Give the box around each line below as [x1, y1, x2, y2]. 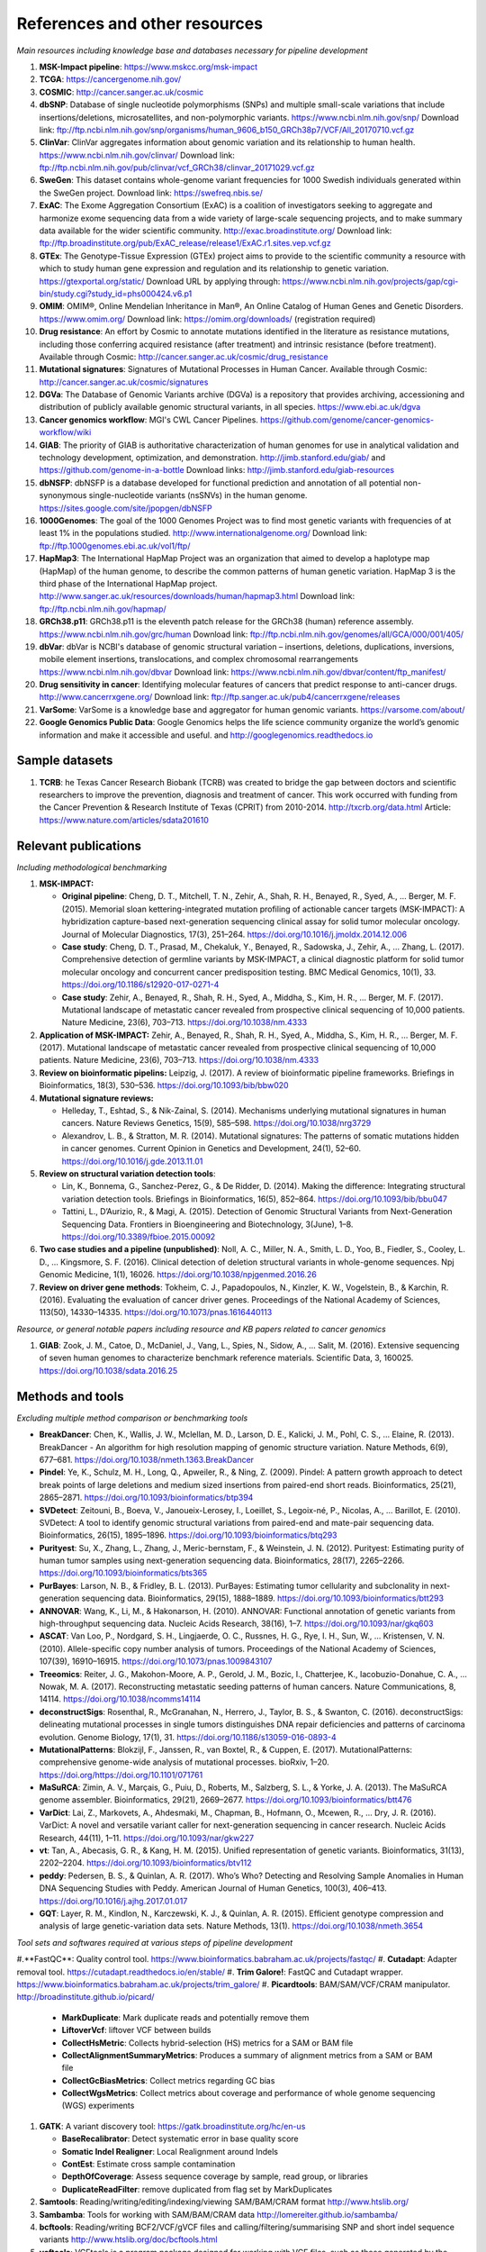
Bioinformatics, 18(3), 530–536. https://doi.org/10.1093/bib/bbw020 [39, 1080, 289, 1091]
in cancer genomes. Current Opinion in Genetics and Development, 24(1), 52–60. [61, 1143, 362, 1154]
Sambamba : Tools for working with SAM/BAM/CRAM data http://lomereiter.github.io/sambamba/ [39, 2209, 399, 2220]
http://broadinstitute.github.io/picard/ [16, 1992, 155, 2002]
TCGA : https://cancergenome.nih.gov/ [39, 74, 182, 85]
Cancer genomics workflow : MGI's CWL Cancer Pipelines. [39, 414, 258, 425]
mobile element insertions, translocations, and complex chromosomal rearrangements [39, 654, 359, 665]
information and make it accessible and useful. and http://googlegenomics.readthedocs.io [39, 730, 373, 740]
